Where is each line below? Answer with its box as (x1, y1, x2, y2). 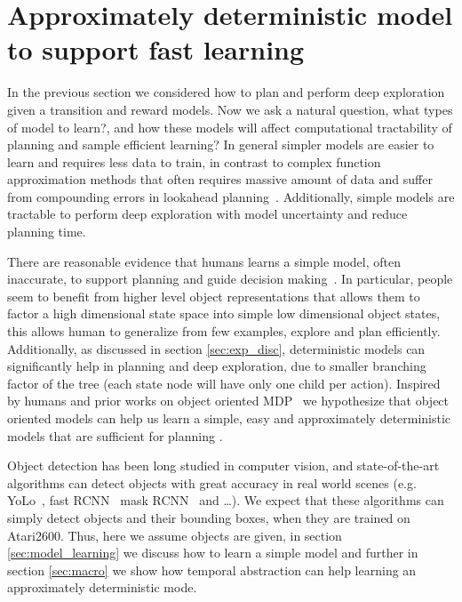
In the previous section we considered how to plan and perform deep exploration (7, 83, 445, 101)
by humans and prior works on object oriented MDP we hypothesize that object (7, 391, 450, 410)
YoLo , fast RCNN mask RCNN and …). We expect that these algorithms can (7, 491, 444, 510)
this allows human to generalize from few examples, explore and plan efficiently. (7, 322, 441, 341)
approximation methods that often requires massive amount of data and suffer (7, 170, 433, 189)
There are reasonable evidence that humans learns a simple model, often (7, 252, 401, 270)
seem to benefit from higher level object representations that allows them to (7, 286, 420, 305)
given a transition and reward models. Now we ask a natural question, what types (7, 100, 453, 118)
